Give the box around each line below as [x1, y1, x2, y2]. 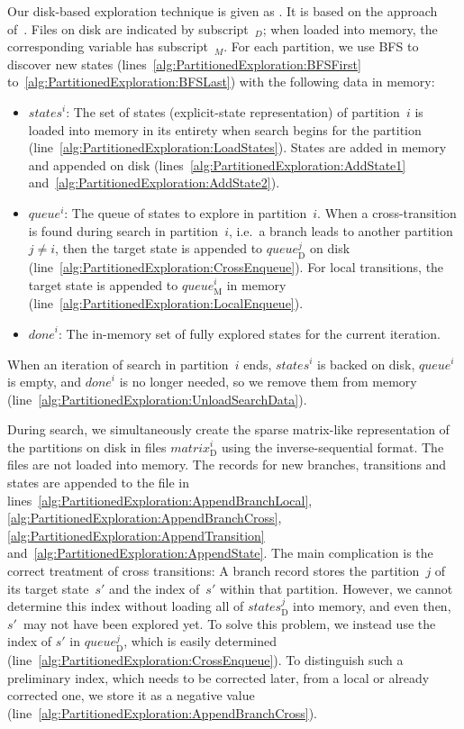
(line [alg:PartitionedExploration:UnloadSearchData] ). [7, 389, 307, 408]
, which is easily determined [123, 632, 277, 651]
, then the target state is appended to [55, 239, 263, 258]
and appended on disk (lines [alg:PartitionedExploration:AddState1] [28, 155, 406, 174]
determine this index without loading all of [7, 597, 244, 615]
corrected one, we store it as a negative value [7, 686, 255, 705]
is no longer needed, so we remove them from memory [119, 372, 417, 391]
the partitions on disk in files [7, 437, 167, 456]
